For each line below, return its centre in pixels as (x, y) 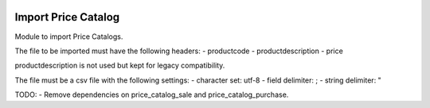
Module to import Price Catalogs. (69, 37)
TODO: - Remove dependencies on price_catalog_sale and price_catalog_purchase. (152, 94)
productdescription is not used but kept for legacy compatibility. (120, 66)
